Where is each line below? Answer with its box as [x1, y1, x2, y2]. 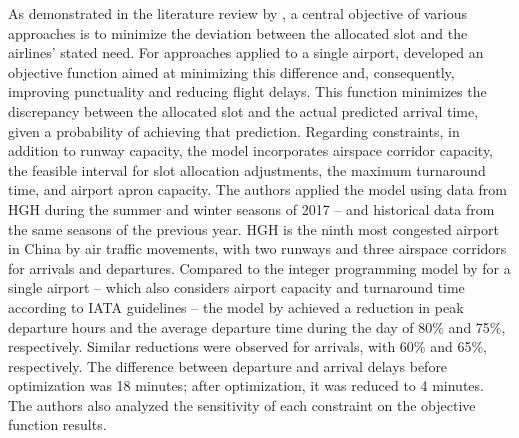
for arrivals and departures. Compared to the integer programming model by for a [8, 257, 511, 278]
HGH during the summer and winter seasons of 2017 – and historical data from [8, 198, 495, 219]
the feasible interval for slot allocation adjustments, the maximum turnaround [8, 159, 486, 180]
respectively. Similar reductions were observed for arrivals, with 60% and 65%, [8, 336, 487, 357]
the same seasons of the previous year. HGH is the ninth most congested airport [8, 218, 499, 239]
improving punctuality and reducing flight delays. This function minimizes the [8, 81, 487, 102]
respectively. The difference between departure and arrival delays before [8, 355, 448, 376]
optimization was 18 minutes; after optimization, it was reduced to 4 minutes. [8, 375, 484, 396]
